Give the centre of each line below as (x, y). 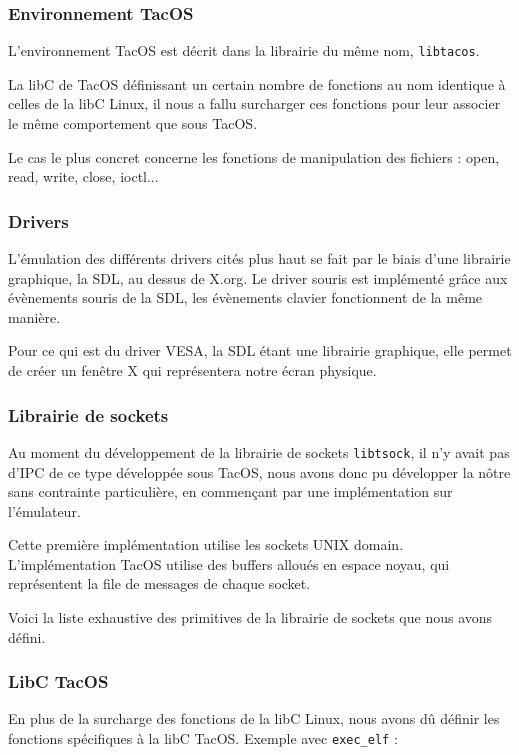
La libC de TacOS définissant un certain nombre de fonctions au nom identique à (257, 83)
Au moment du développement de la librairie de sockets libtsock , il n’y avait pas (259, 451)
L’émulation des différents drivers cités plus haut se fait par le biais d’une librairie (259, 258)
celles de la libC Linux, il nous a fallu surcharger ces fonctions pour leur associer (254, 103)
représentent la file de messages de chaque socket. (159, 583)
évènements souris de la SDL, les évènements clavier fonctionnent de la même (245, 297)
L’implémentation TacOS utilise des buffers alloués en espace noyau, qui (229, 563)
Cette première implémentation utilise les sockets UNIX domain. (206, 544)
